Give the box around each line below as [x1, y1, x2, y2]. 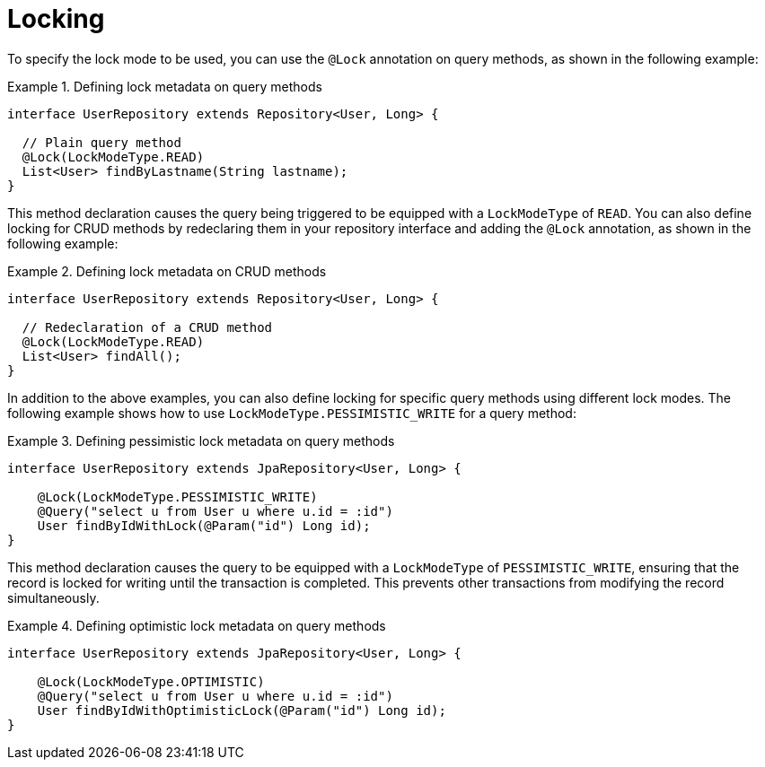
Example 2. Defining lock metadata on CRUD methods [7, 263, 327, 279]
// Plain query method [22, 135, 181, 150]
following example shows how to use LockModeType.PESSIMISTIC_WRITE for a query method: [7, 405, 576, 421]
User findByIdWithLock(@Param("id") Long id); [37, 518, 371, 533]
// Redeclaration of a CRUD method [22, 319, 273, 335]
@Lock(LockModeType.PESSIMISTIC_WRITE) [37, 489, 318, 504]
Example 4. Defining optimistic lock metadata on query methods [7, 617, 386, 633]
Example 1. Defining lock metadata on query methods [7, 78, 322, 94]
